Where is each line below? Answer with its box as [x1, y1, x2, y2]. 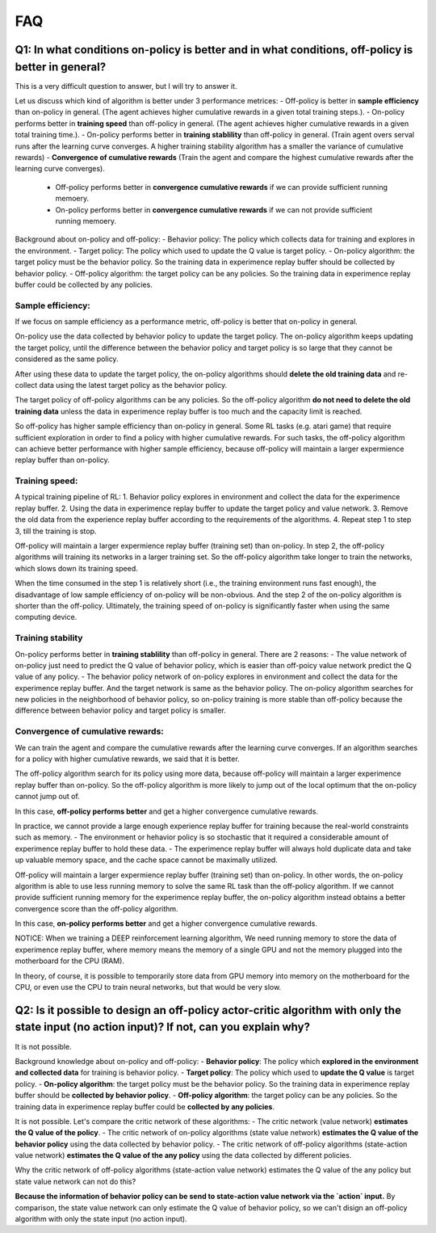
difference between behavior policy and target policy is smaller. [15, 705, 226, 715]
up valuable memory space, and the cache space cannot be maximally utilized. [15, 855, 278, 865]
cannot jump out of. [15, 792, 80, 802]
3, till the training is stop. [15, 526, 97, 536]
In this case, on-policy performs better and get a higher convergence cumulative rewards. [15, 919, 318, 928]
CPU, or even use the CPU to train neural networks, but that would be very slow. [15, 983, 282, 992]
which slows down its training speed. [15, 563, 139, 573]
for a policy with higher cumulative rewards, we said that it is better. [15, 754, 240, 764]
